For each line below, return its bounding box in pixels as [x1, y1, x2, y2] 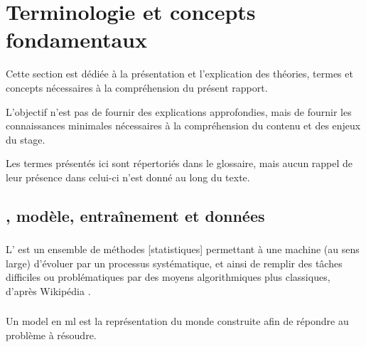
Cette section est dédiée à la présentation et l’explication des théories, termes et [6, 66, 353, 81]
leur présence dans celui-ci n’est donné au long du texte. [6, 169, 250, 184]
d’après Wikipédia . [6, 283, 91, 298]
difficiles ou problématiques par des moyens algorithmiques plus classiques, [6, 269, 330, 284]
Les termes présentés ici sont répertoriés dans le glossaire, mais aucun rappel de [6, 156, 353, 171]
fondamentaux [6, 25, 147, 54]
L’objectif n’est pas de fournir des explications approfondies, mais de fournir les [6, 104, 352, 119]
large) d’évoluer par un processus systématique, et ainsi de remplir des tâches [6, 255, 343, 270]
